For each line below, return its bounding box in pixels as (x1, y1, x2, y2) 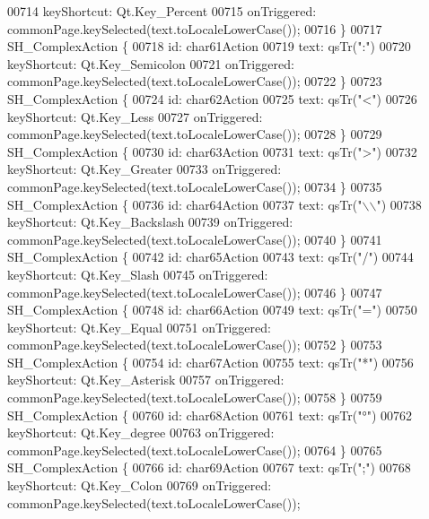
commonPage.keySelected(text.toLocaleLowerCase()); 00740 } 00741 (7, 229, 382, 248)
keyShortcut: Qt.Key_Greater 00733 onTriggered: (7, 160, 282, 178)
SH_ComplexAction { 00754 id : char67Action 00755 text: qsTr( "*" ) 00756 (7, 352, 414, 371)
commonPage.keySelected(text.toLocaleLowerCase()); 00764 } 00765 (7, 440, 382, 459)
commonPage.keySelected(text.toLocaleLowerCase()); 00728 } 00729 (7, 125, 382, 143)
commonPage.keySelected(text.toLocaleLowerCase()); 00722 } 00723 (7, 72, 382, 91)
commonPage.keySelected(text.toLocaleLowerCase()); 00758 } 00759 (7, 388, 382, 407)
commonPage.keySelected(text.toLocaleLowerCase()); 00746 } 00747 (7, 282, 382, 301)
